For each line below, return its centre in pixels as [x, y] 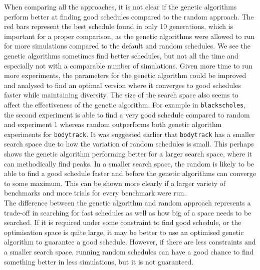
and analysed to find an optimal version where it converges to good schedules [122, 85]
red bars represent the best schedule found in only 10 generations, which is [119, 26]
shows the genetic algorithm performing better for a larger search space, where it [128, 154]
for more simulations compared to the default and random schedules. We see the [127, 46]
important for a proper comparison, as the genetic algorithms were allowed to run [129, 36]
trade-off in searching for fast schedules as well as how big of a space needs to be [128, 212]
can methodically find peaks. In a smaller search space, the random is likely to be [129, 163]
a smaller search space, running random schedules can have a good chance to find [129, 251]
